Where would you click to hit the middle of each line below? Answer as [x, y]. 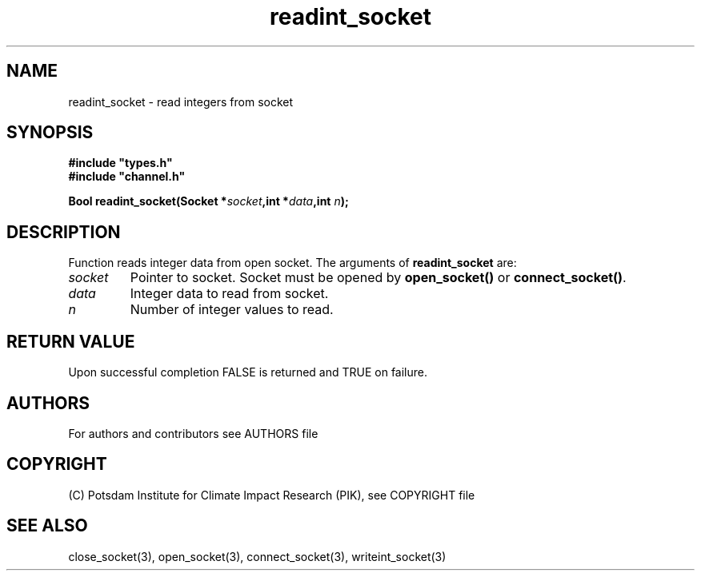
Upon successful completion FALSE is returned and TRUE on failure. [248, 372]
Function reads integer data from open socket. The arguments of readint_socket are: [292, 263]
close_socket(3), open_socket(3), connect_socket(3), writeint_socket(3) [257, 556]
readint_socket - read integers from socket [181, 101]
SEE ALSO [47, 526]
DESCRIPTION [64, 232]
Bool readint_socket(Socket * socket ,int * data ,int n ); [208, 201]
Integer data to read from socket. [229, 294]
